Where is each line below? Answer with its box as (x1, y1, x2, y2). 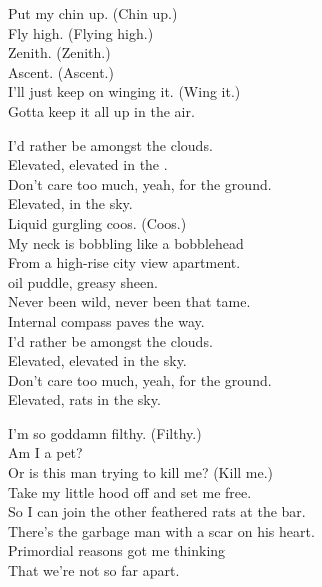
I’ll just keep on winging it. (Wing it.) (8, 81, 241, 102)
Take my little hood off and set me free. (8, 481, 252, 502)
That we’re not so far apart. (8, 560, 180, 581)
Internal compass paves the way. (8, 310, 205, 331)
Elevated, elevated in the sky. (8, 350, 187, 371)
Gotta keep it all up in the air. (8, 100, 195, 121)
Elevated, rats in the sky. (8, 389, 161, 410)
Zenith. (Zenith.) (8, 42, 111, 63)
